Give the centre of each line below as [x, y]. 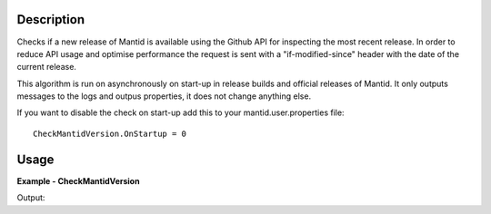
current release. [47, 67]
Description [51, 19]
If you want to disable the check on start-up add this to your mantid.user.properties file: [180, 112]
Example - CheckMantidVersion [78, 180]
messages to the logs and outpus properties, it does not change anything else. [164, 96]
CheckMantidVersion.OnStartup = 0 [110, 133]
